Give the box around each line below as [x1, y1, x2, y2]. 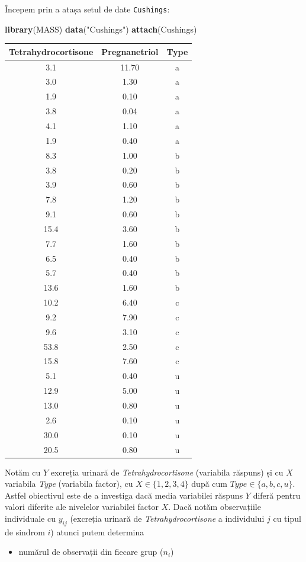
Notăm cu [5, 465, 41, 478]
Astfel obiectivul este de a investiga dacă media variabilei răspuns [5, 489, 243, 501]
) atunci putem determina [50, 525, 144, 538]
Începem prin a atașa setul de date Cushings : [5, 3, 170, 15]
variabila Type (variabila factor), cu [5, 477, 133, 490]
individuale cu [5, 512, 56, 524]
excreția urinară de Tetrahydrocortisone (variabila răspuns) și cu [50, 465, 284, 478]
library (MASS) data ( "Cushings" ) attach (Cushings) [5, 23, 197, 35]
